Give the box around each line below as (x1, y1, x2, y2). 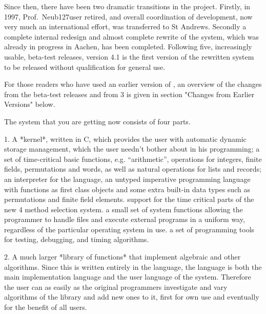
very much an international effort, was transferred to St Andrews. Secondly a (4, 21, 247, 32)
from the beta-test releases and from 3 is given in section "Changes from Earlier (4, 88, 255, 99)
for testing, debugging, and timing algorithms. (4, 234, 149, 245)
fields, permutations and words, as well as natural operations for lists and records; (4, 163, 261, 174)
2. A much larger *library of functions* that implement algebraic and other (4, 251, 241, 262)
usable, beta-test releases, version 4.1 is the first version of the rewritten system (4, 51, 254, 62)
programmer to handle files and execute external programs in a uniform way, (4, 214, 245, 225)
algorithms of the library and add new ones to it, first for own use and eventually (4, 291, 259, 302)
